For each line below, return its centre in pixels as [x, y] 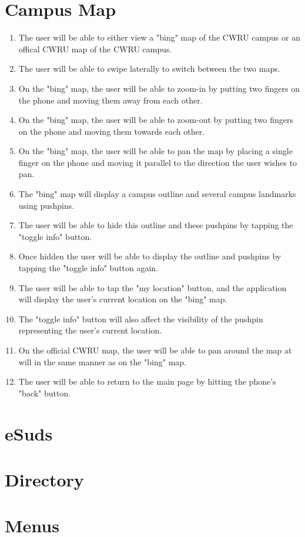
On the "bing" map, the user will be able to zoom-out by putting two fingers [156, 120]
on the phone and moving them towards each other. [112, 131]
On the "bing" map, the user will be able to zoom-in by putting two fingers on [159, 88]
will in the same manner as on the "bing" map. [103, 361]
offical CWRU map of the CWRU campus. [95, 49]
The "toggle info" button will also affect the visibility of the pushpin [141, 318]
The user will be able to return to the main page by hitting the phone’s [147, 381]
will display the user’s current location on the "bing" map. [123, 299]
